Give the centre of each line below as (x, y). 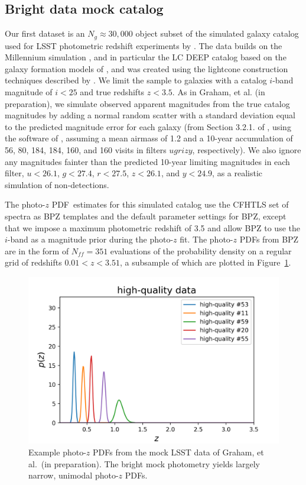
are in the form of (37, 250)
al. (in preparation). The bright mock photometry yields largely (144, 463)
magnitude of (29, 92)
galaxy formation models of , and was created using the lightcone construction (147, 68)
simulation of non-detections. (57, 184)
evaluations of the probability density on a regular (201, 250)
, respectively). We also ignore (247, 150)
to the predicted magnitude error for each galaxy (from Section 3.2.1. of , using (148, 126)
